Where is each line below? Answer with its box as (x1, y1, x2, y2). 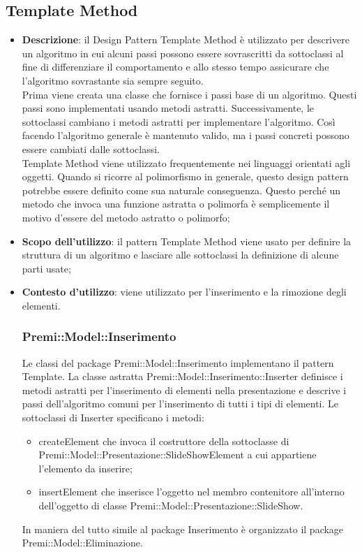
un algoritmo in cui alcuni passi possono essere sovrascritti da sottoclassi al (22, 45, 344, 60)
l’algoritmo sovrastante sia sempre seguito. (22, 73, 204, 87)
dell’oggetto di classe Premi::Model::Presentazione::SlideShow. (38, 498, 303, 513)
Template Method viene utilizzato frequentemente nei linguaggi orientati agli (22, 155, 351, 170)
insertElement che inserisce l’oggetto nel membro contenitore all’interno (38, 484, 345, 499)
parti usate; (22, 261, 71, 275)
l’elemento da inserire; (38, 460, 133, 475)
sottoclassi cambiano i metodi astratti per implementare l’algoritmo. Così (22, 114, 335, 129)
